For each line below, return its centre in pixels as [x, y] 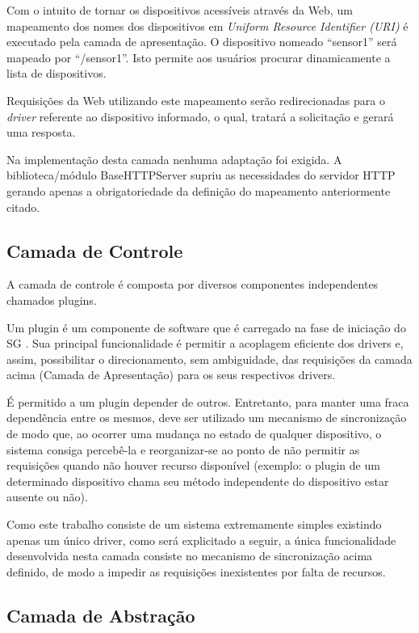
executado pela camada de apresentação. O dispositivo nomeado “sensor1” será [202, 42]
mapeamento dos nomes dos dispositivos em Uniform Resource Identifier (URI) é [207, 25]
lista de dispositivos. [57, 73]
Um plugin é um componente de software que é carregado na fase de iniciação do [206, 327]
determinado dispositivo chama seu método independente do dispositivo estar [198, 481]
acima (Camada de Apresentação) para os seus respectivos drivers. [171, 375]
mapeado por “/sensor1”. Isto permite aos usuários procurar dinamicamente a [199, 57]
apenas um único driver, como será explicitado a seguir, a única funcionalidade [201, 540]
